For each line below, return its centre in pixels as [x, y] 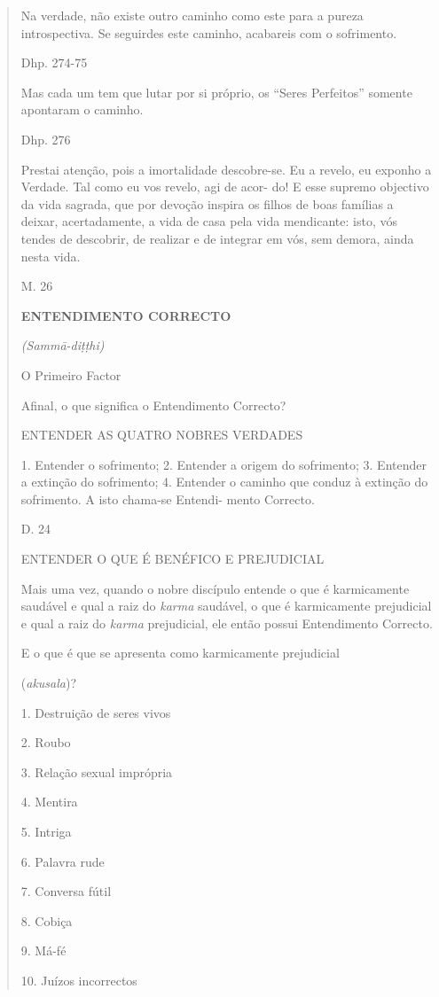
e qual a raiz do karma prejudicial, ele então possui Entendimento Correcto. [227, 623]
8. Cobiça [47, 920]
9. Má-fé [43, 950]
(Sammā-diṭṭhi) [63, 345]
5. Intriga [46, 831]
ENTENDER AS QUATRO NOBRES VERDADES [162, 435]
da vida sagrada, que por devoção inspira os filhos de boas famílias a [207, 203]
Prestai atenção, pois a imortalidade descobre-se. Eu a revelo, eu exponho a [226, 169]
